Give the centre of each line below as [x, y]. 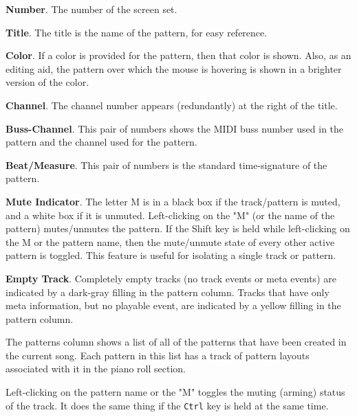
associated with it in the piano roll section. [96, 369]
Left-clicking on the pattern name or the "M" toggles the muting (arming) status [175, 392]
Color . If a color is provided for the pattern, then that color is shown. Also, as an [178, 55]
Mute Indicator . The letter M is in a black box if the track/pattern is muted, [173, 201]
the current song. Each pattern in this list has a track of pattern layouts [158, 355]
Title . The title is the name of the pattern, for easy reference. [137, 32]
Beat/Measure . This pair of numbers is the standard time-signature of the [166, 165]
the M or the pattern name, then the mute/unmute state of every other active [170, 241]
